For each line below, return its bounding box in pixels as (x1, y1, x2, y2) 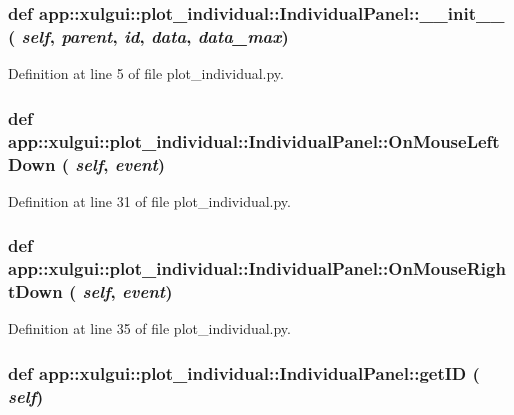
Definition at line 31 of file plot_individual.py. (8, 190, 291, 211)
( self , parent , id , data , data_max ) (8, 23, 289, 48)
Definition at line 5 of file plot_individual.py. (8, 63, 284, 84)
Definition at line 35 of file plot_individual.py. (8, 318, 291, 339)
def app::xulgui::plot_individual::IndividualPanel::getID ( (8, 360, 480, 385)
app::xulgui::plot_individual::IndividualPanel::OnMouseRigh (8, 256, 506, 281)
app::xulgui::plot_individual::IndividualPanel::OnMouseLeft (8, 128, 500, 153)
